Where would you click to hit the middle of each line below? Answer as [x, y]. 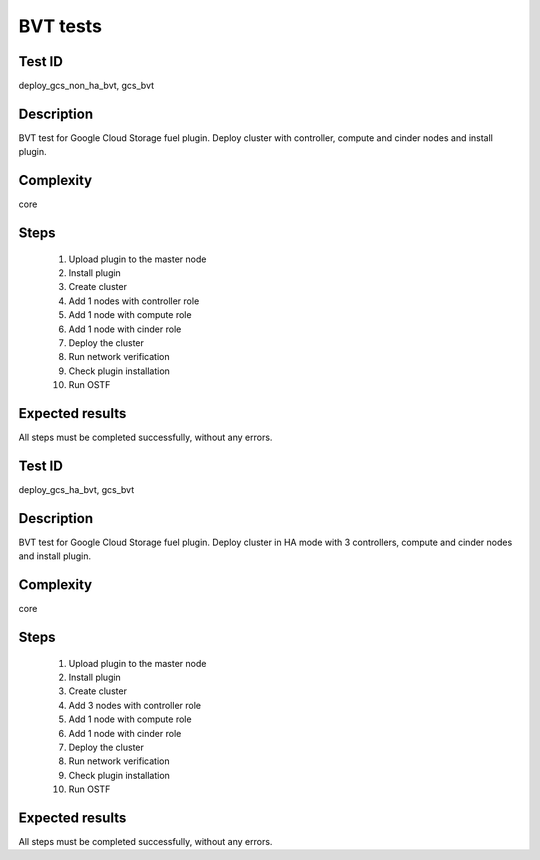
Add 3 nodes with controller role [135, 705]
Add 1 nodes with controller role [134, 301]
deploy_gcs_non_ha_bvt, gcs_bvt [86, 86]
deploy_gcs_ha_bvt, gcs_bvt [76, 489]
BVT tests [60, 26]
